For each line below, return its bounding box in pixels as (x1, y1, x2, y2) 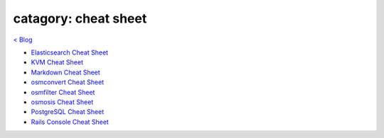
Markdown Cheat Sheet (31, 68, 101, 76)
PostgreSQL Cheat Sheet (31, 108, 105, 116)
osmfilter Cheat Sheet (31, 88, 95, 96)
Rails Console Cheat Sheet (31, 117, 110, 126)
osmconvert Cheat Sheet (31, 78, 105, 86)
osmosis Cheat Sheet (31, 98, 94, 106)
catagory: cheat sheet (13, 11, 147, 26)
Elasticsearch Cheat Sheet (31, 48, 109, 57)
